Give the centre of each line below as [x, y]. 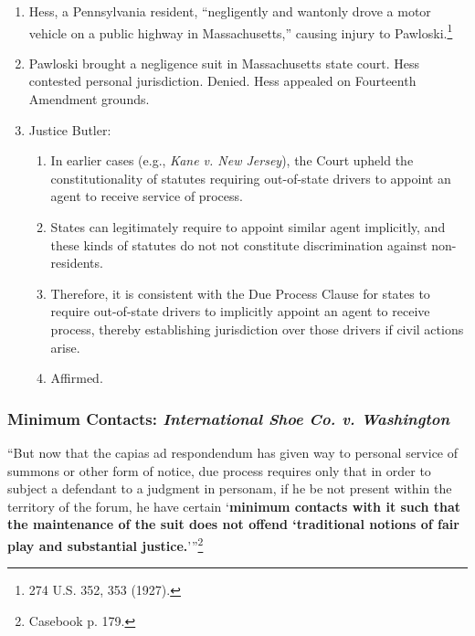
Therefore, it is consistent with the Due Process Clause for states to [240, 293]
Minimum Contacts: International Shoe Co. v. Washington [229, 418]
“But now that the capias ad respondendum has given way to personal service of [233, 452]
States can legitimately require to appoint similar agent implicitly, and [248, 227]
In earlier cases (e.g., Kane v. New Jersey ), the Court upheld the [232, 160]
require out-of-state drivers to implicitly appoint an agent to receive [240, 311]
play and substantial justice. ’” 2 [106, 544]
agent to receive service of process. [147, 196]
